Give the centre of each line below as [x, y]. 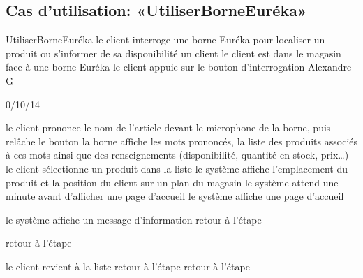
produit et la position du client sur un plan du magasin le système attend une [172, 182]
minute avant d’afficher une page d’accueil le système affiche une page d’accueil [175, 196]
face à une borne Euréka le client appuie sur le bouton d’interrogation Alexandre [179, 67]
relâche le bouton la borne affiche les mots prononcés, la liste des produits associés [182, 141]
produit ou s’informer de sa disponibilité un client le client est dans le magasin [173, 53]
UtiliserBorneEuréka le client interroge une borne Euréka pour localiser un [165, 39]
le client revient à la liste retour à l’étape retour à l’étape [128, 266]
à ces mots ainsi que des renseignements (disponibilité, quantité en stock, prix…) [177, 155]
